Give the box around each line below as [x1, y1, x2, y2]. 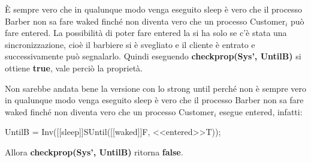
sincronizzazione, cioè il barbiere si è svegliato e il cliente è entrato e [5, 38, 255, 50]
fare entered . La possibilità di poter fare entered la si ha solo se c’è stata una [5, 26, 287, 39]
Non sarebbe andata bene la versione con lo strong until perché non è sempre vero [5, 82, 306, 94]
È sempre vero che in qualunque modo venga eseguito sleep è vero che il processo [5, 3, 303, 15]
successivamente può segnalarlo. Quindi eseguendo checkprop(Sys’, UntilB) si [5, 50, 301, 62]
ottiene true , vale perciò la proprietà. [5, 61, 143, 74]
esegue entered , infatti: [219, 105, 303, 118]
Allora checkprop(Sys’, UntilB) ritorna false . [5, 145, 183, 158]
